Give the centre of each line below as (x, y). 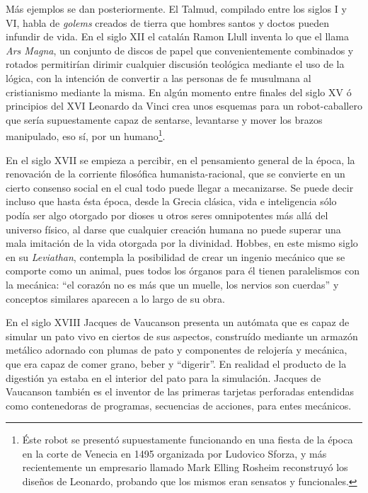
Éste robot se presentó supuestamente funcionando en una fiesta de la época (188, 440)
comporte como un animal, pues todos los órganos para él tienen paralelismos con (183, 271)
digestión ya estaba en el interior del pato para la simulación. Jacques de (163, 377)
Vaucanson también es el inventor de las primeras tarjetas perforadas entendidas (180, 391)
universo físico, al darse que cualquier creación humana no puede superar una (173, 229)
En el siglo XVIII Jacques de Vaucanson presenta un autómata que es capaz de (178, 322)
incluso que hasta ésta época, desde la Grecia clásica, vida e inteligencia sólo (171, 201)
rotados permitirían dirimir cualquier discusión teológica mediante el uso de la (175, 64)
